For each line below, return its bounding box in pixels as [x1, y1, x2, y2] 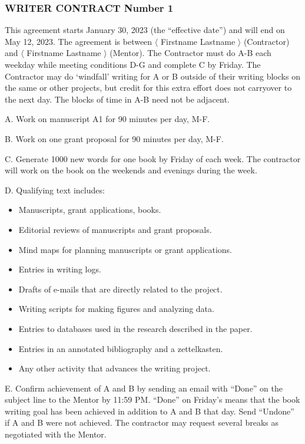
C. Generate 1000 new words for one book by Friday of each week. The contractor [5, 152, 301, 165]
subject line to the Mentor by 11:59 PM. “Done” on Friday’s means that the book [5, 393, 300, 406]
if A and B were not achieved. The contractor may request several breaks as [5, 416, 279, 429]
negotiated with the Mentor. [5, 428, 107, 440]
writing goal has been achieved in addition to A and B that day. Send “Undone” [5, 404, 294, 417]
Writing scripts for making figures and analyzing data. [18, 302, 214, 315]
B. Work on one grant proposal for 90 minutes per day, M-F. [5, 132, 224, 144]
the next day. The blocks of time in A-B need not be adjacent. [5, 93, 230, 105]
